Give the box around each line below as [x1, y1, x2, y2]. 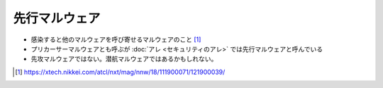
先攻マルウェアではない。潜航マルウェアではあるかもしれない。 [30, 55, 218, 63]
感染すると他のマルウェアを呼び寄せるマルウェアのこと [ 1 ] [30, 35, 201, 44]
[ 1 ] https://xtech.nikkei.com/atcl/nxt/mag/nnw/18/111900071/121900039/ [15, 68, 226, 76]
